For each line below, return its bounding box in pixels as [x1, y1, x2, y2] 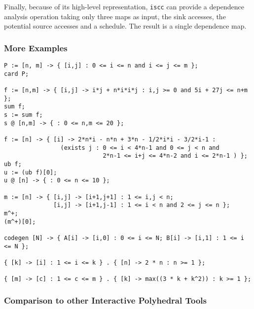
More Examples [4, 41, 68, 54]
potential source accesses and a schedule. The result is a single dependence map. [4, 21, 247, 31]
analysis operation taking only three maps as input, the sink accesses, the [4, 11, 226, 21]
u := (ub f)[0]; [4, 169, 57, 176]
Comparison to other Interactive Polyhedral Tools [4, 294, 207, 306]
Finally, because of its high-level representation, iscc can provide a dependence [4, 1, 244, 11]
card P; [4, 70, 29, 77]
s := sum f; [4, 111, 43, 118]
